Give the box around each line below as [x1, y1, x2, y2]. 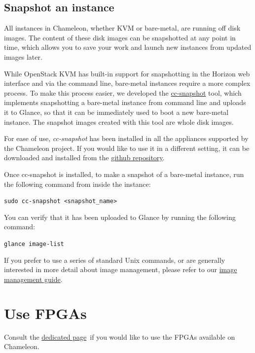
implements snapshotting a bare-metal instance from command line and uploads [4, 97, 246, 107]
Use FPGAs [4, 303, 87, 323]
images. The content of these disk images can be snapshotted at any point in [4, 32, 236, 42]
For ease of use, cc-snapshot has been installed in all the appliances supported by [4, 133, 249, 143]
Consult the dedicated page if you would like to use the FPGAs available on [4, 331, 235, 342]
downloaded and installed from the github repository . [4, 152, 165, 163]
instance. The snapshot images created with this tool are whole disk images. [4, 116, 234, 127]
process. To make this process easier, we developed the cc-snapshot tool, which [4, 87, 242, 98]
